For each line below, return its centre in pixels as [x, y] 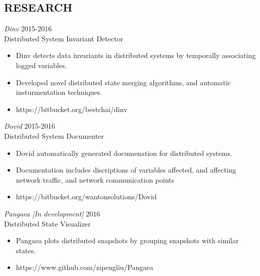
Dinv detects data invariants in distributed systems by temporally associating [136, 55]
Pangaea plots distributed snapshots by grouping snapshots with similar [127, 240]
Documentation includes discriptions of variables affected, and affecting [126, 170]
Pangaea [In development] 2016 [52, 213]
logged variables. [41, 65]
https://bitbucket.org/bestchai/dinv [72, 109]
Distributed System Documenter [54, 135]
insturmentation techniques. [59, 92]
